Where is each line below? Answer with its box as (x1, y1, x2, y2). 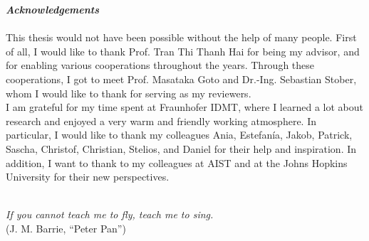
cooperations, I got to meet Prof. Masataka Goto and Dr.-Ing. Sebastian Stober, (6, 71, 357, 86)
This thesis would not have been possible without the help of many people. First (6, 30, 357, 45)
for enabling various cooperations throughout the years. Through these (6, 58, 315, 73)
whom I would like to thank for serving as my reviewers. (6, 85, 251, 100)
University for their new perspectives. (6, 169, 170, 184)
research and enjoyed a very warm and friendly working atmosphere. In (6, 113, 316, 128)
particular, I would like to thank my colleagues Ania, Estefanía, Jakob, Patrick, (6, 127, 353, 142)
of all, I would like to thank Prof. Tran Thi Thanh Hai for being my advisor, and (6, 43, 360, 58)
